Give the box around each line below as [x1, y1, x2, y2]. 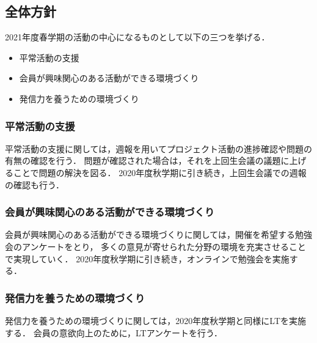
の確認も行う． [5, 178, 64, 191]
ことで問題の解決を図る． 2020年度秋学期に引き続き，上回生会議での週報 [13, 166, 307, 179]
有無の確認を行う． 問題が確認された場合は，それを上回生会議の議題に [5, 154, 290, 167]
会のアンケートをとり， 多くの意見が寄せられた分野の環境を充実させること [5, 240, 307, 253]
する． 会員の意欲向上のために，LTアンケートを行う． [5, 326, 222, 339]
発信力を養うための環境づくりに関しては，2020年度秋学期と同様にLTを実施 [5, 314, 306, 326]
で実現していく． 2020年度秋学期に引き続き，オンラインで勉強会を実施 [5, 252, 290, 265]
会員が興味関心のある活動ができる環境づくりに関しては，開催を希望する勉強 [5, 228, 313, 241]
